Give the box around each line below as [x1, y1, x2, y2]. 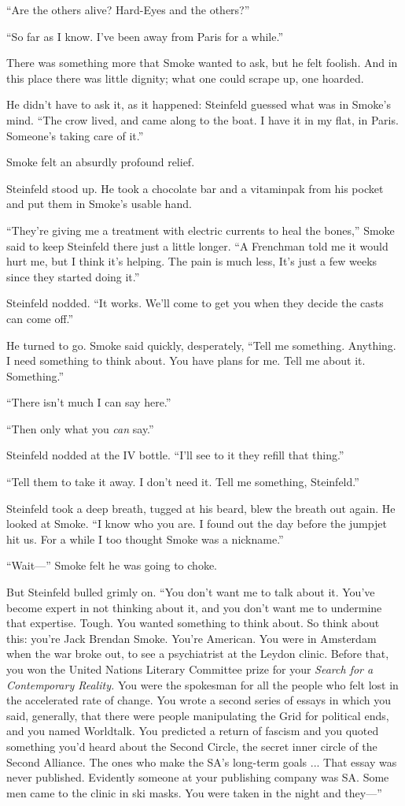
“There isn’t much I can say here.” [6, 394, 171, 410]
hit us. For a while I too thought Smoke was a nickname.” [6, 530, 284, 547]
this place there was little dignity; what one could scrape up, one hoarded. [6, 69, 364, 86]
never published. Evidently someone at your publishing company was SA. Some [6, 769, 389, 786]
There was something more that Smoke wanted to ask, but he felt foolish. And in [6, 54, 398, 71]
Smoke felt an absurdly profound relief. [6, 154, 195, 170]
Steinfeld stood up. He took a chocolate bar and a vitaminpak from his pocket [6, 180, 384, 196]
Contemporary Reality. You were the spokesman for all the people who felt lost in [6, 676, 399, 693]
